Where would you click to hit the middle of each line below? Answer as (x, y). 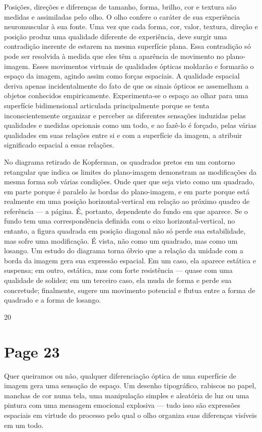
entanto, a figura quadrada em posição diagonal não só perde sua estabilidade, (125, 231)
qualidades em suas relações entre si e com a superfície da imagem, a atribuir (123, 135)
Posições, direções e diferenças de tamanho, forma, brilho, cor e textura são (120, 7)
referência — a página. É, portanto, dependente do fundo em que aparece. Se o (126, 211)
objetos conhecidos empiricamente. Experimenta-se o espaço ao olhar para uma (126, 95)
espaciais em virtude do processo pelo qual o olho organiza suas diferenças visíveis (130, 415)
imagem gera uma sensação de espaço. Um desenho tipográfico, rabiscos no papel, (130, 385)
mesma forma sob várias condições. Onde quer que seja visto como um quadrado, (129, 182)
